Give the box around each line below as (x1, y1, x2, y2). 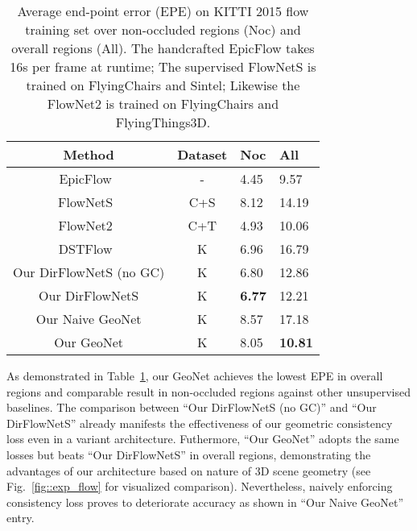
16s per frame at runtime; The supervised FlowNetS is (10, 57, 316, 76)
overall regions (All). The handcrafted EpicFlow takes (11, 39, 315, 57)
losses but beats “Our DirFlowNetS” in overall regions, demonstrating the (6, 446, 371, 463)
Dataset (177, 145, 228, 164)
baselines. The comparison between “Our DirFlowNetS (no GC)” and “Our (6, 399, 377, 416)
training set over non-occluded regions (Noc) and (25, 20, 301, 39)
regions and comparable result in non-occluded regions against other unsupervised (6, 383, 411, 400)
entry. (6, 509, 35, 526)
